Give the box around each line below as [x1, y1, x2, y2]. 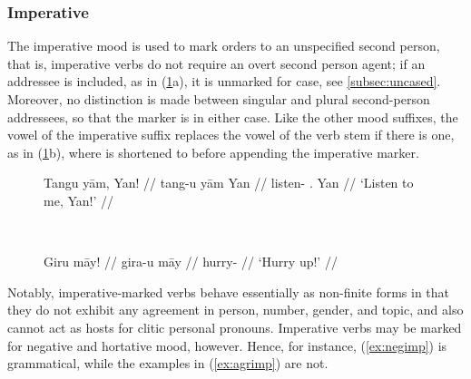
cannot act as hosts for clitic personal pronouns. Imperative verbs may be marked [7, 317, 462, 336]
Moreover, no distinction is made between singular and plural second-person [7, 90, 430, 108]
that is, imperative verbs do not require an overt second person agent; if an [7, 53, 426, 73]
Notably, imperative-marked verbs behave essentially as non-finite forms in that [7, 282, 450, 301]
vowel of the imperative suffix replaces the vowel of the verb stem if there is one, [7, 125, 455, 144]
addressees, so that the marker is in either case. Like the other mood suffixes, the [7, 107, 458, 126]
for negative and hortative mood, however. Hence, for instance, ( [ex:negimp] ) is [7, 335, 447, 355]
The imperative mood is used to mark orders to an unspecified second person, [7, 36, 440, 55]
